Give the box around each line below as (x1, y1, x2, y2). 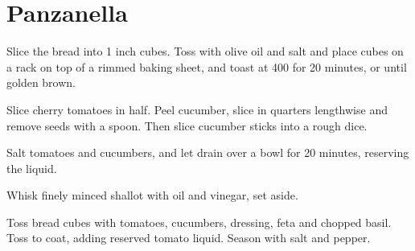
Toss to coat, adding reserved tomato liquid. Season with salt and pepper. (6, 229, 371, 246)
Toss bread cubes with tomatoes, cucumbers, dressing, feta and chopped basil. (6, 213, 392, 230)
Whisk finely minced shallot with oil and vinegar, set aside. (6, 187, 298, 204)
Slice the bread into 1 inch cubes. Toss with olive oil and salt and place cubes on (6, 43, 404, 60)
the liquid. (6, 159, 57, 176)
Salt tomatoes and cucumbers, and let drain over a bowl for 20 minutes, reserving (6, 144, 409, 161)
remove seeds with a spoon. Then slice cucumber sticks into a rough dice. (6, 117, 368, 134)
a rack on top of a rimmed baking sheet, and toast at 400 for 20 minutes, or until (6, 58, 407, 75)
